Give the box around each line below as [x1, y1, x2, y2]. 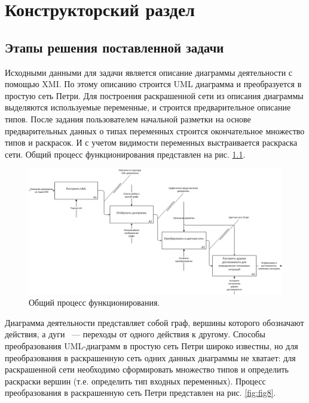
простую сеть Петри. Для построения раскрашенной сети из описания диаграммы [5, 89, 304, 101]
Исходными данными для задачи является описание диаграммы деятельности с [5, 66, 293, 78]
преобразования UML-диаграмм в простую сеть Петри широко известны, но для [5, 340, 298, 352]
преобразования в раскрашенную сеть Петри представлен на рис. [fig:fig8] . [5, 386, 276, 399]
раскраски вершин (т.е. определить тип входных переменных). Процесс [5, 374, 266, 387]
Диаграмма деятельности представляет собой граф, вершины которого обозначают [5, 316, 304, 328]
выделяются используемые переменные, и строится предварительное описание [5, 101, 291, 113]
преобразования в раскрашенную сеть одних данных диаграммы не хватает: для [5, 351, 296, 364]
